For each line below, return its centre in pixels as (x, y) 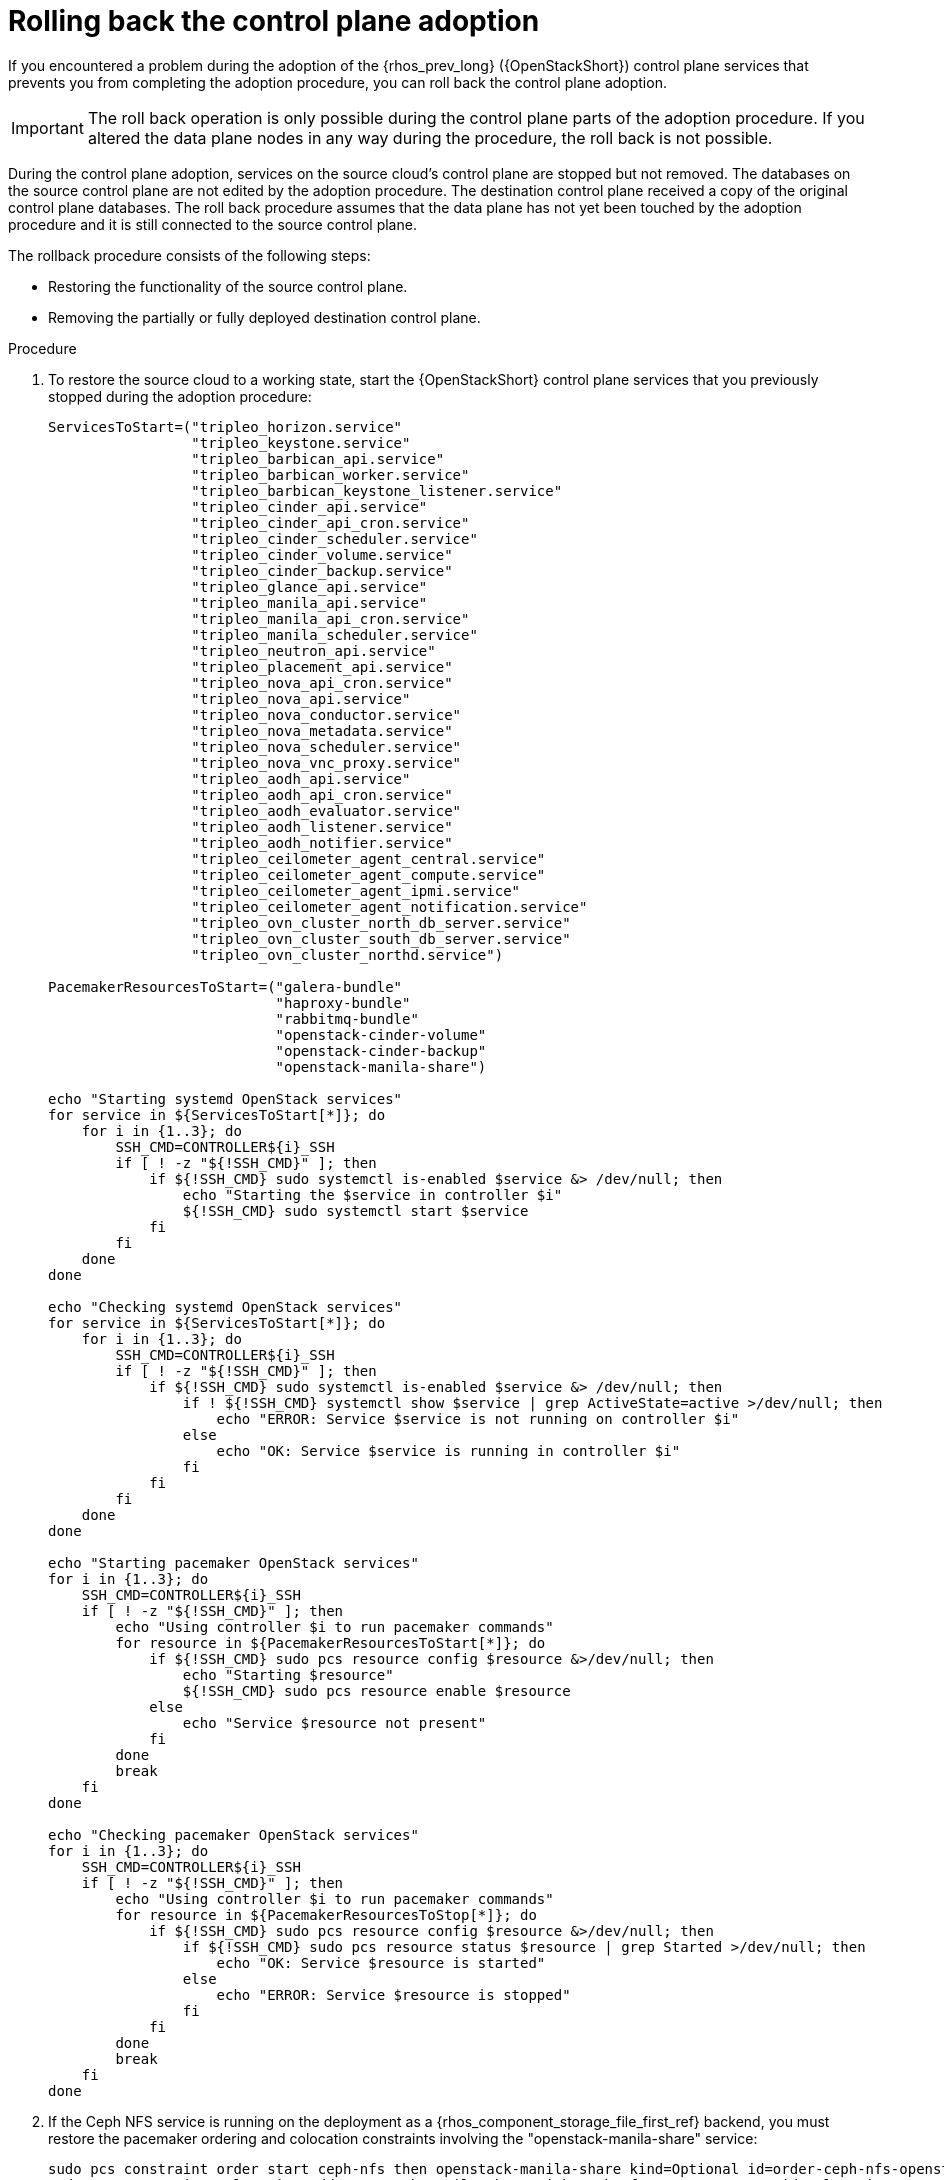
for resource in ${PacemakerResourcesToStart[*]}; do (330, 1642)
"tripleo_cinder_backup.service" (322, 570)
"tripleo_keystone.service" (301, 442)
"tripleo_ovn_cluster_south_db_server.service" (381, 938)
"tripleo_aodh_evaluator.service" (326, 810)
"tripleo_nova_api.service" (301, 698)
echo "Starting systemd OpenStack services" (225, 1098)
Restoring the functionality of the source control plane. (228, 286)
